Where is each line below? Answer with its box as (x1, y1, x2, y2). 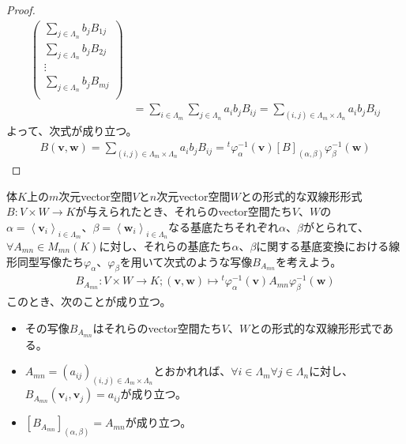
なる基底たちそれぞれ (168, 218, 280, 235)
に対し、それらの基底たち (99, 237, 232, 254)
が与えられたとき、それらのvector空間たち (75, 203, 292, 220)
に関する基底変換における (256, 237, 389, 254)
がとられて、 (303, 218, 369, 235)
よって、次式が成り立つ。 (6, 122, 137, 139)
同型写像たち (17, 253, 84, 269)
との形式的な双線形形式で (250, 319, 382, 336)
